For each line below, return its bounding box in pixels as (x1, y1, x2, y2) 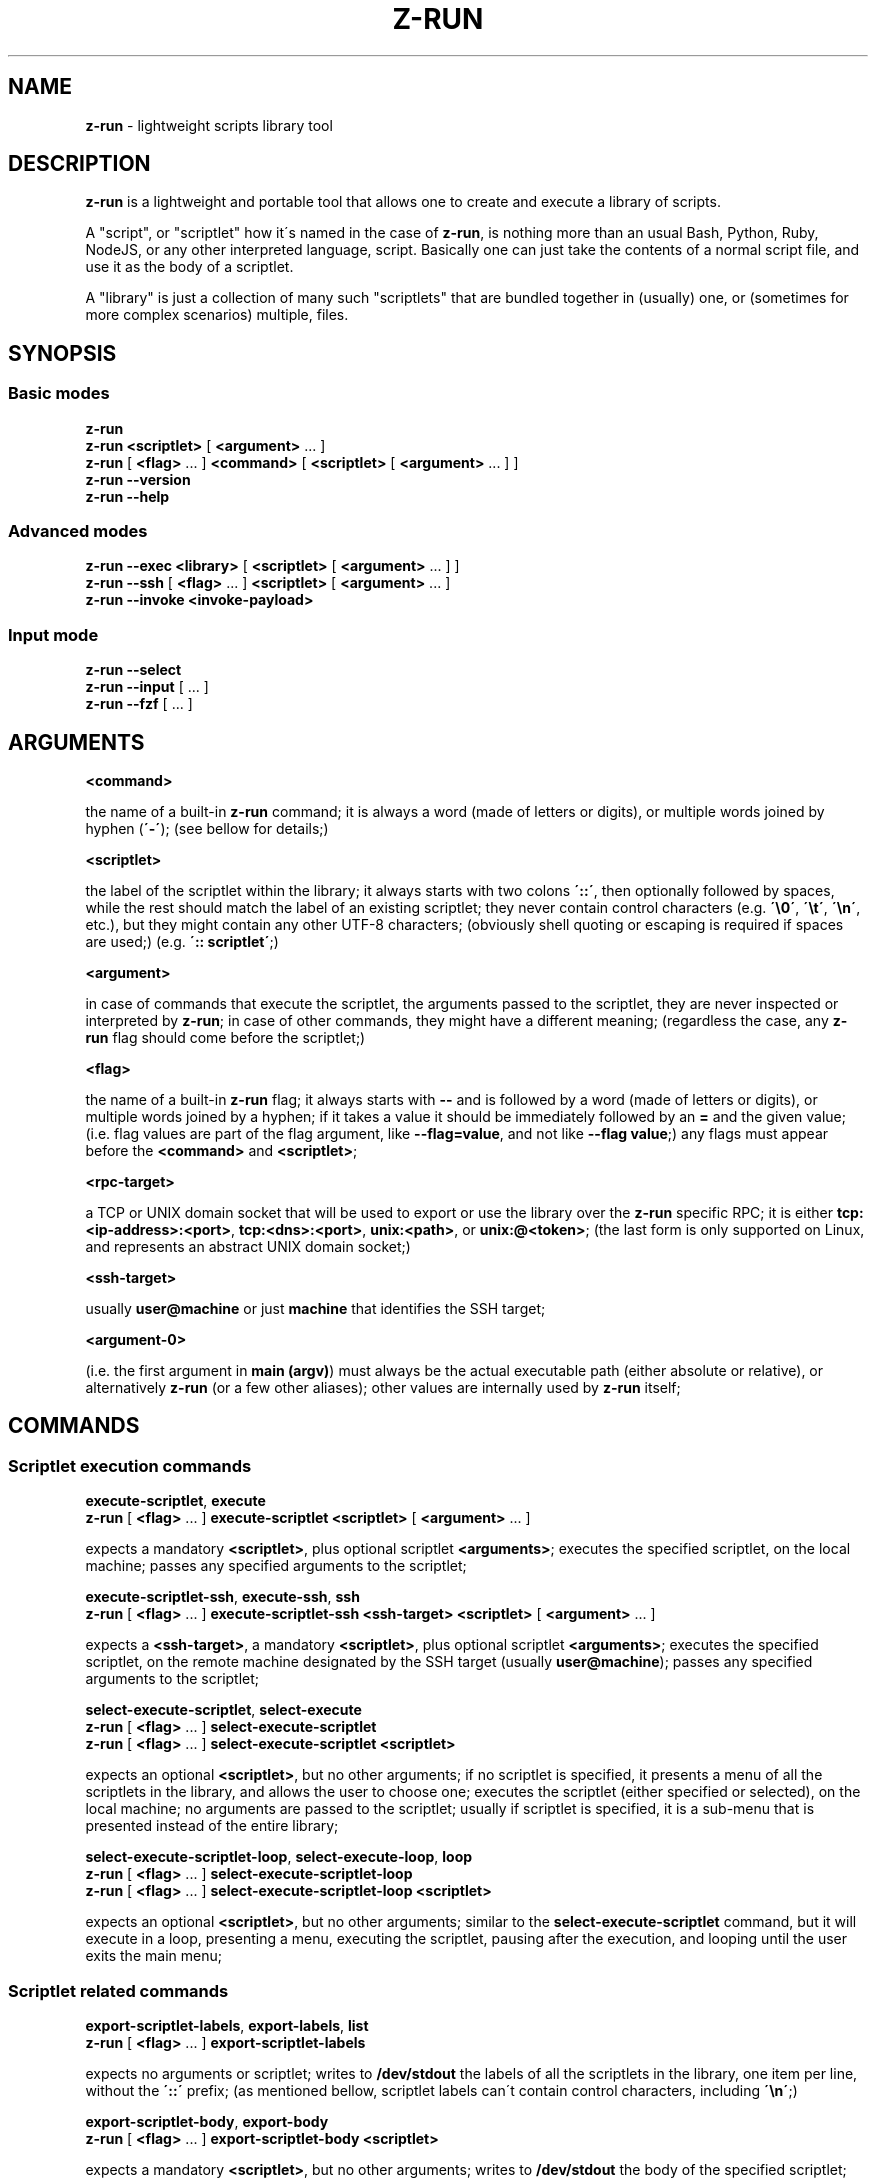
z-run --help (85, 487, 170, 505)
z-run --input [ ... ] (85, 678, 209, 696)
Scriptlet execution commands (8, 1455, 252, 1476)
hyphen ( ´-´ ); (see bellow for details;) (85, 820, 329, 837)
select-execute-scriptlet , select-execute (85, 1701, 362, 1719)
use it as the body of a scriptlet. (85, 258, 294, 276)
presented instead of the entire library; (85, 1817, 339, 1835)
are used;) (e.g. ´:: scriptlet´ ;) (85, 933, 279, 950)
